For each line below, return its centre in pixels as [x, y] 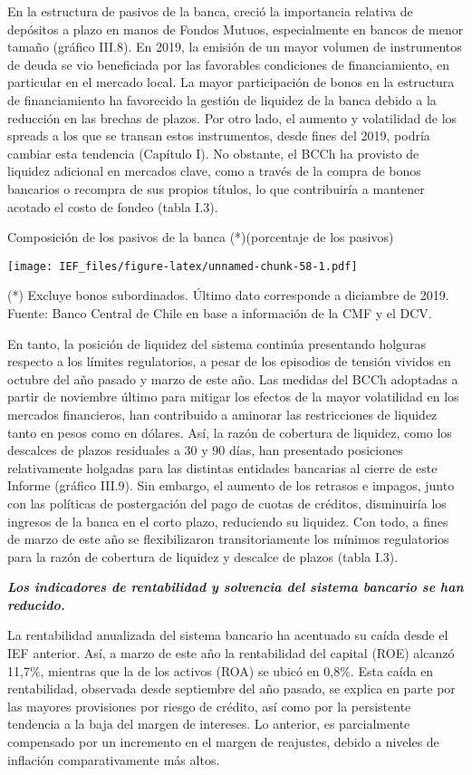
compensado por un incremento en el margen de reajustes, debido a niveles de [223, 742]
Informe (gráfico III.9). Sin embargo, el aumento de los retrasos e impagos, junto [231, 485]
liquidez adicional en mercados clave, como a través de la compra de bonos [214, 171]
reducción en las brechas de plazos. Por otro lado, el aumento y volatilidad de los [232, 117]
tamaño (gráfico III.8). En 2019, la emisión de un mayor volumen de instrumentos [235, 47]
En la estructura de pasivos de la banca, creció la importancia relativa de [210, 11]
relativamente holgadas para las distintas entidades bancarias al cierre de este [222, 467]
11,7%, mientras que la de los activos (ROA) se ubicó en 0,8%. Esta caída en [221, 670]
